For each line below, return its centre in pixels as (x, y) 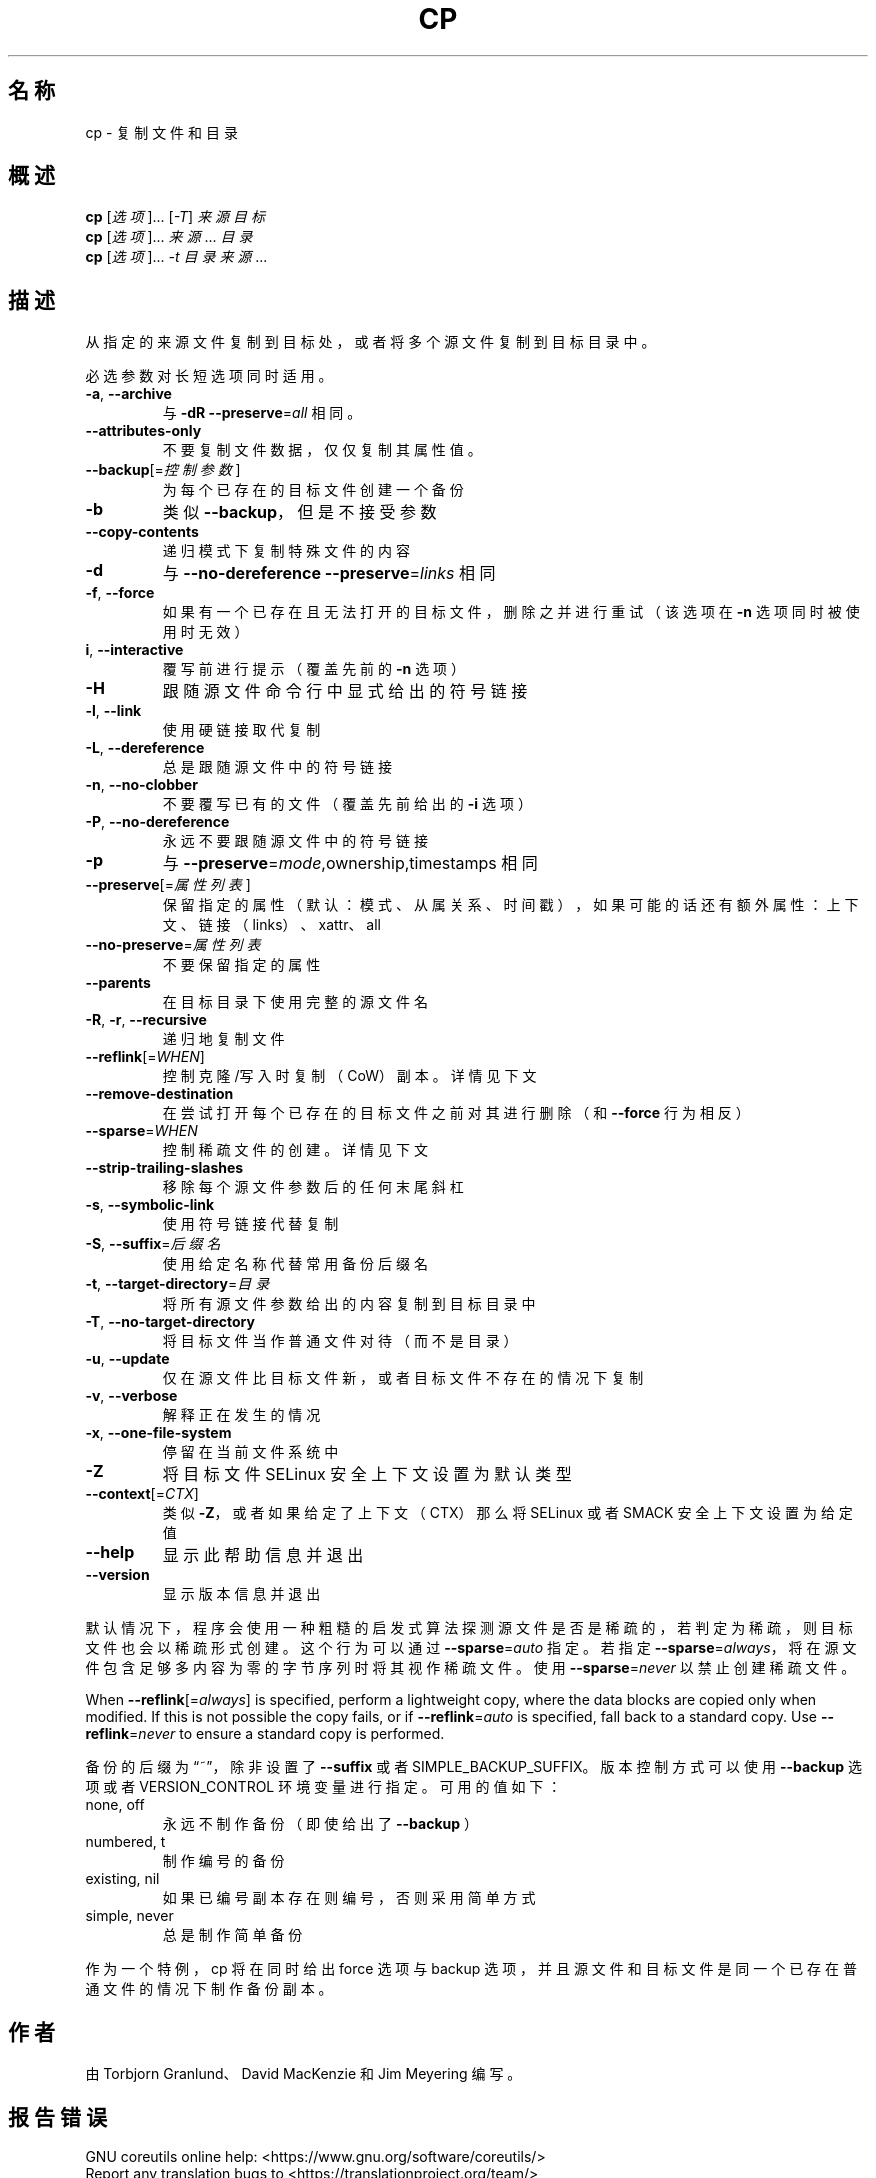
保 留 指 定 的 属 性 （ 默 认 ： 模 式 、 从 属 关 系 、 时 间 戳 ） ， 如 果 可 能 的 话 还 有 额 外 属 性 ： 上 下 (510, 905)
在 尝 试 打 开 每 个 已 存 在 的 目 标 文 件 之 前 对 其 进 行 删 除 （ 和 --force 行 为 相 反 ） (456, 1113)
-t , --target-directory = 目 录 (177, 1284)
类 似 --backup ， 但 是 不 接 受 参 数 (299, 512)
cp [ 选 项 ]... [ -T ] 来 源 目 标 (175, 217)
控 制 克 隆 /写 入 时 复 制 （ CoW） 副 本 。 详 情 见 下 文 (349, 1076)
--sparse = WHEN (141, 1131)
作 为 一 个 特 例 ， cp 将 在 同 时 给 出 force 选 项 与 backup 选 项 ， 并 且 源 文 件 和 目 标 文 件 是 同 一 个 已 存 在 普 (471, 1969)
